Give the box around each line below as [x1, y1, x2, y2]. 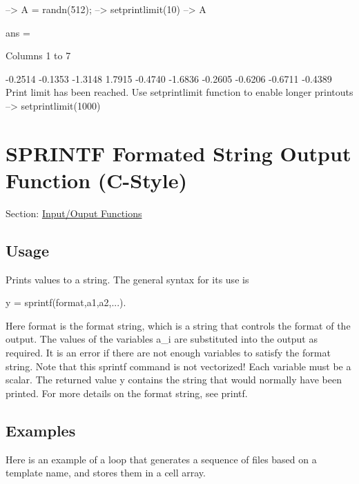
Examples [6, 419, 76, 441]
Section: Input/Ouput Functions [6, 205, 142, 220]
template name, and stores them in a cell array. [6, 465, 206, 480]
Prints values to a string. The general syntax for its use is [6, 272, 249, 286]
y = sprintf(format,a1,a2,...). [6, 295, 126, 310]
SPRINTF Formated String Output [6, 139, 351, 167]
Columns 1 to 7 [6, 48, 71, 63]
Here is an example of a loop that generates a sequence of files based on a [6, 452, 317, 466]
